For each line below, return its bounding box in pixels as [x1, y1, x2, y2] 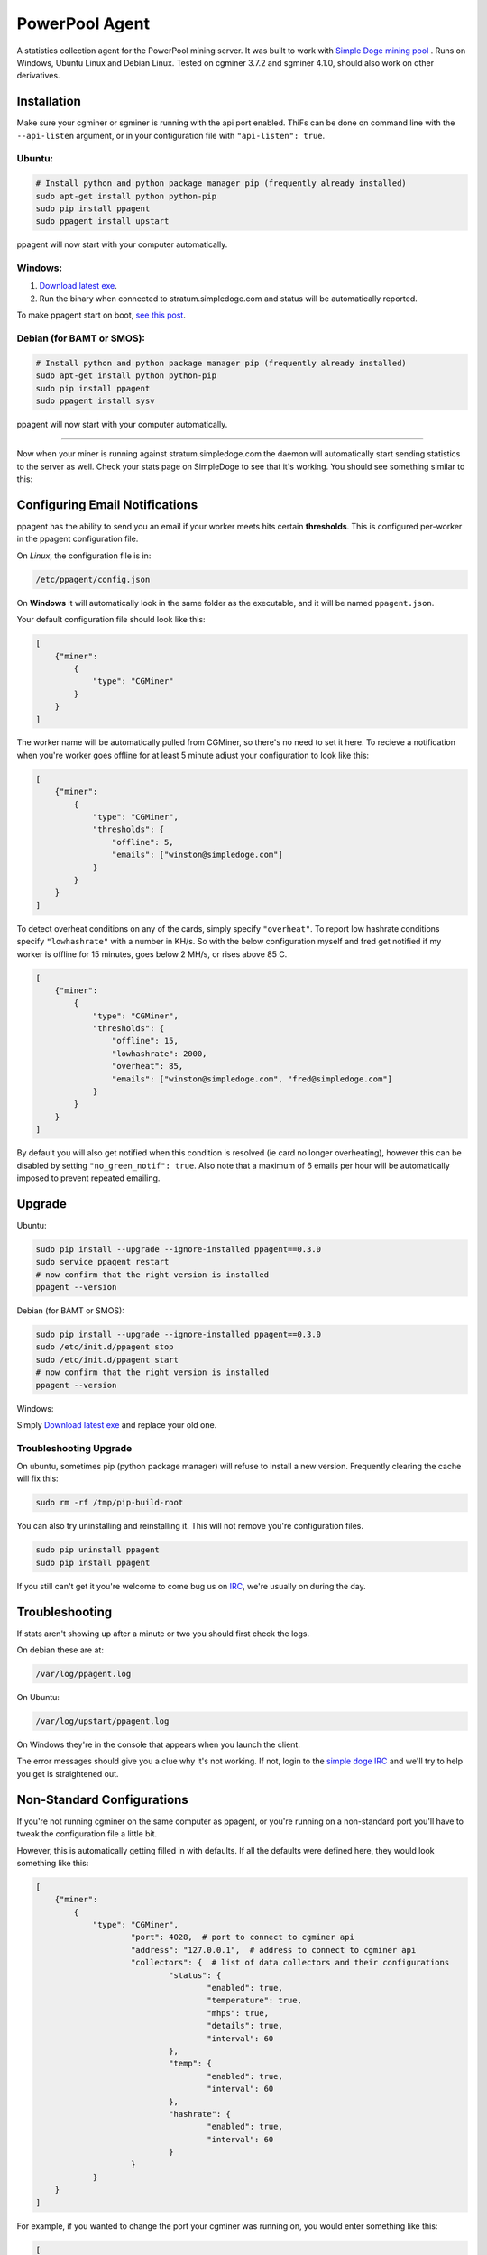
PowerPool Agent [16, 14, 151, 33]
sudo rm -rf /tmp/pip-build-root [35, 1497, 184, 1508]
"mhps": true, [207, 2008, 270, 2018]
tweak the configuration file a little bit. [16, 1828, 158, 1839]
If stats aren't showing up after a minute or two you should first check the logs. [16, 1628, 310, 1639]
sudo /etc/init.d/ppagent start [35, 1354, 179, 1365]
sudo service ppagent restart [35, 1256, 170, 1267]
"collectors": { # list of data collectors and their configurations [131, 1957, 450, 1968]
